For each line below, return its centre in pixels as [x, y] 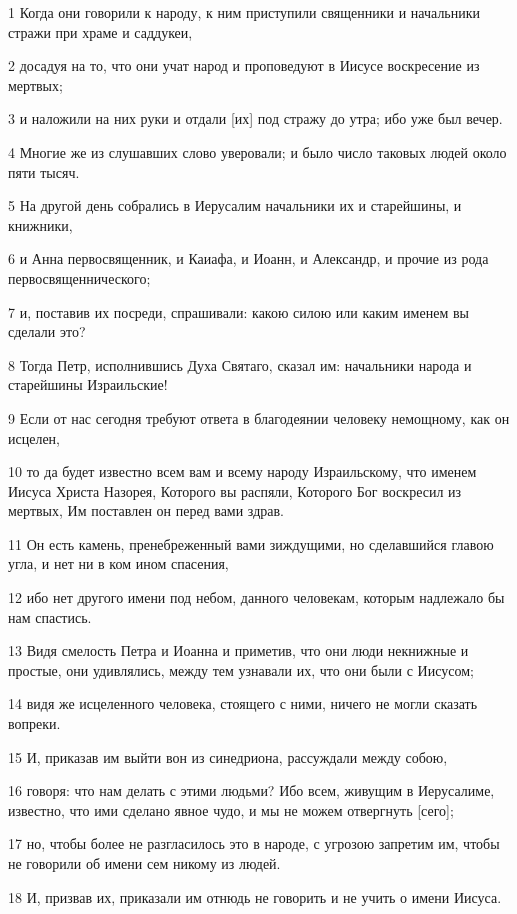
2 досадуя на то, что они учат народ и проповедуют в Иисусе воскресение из [244, 65]
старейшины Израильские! [88, 384]
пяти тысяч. [44, 171]
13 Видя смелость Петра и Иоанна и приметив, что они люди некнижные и [238, 650]
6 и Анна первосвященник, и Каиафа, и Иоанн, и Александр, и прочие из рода [248, 258]
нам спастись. [50, 616]
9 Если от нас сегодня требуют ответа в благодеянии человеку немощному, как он [259, 417]
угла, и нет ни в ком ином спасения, [118, 563]
